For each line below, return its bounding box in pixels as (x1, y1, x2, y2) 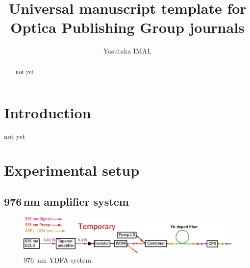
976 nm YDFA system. (24, 254, 93, 265)
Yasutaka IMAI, (103, 46, 152, 56)
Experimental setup (4, 160, 140, 180)
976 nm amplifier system (4, 193, 129, 209)
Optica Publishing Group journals (10, 17, 245, 37)
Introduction (4, 103, 91, 123)
